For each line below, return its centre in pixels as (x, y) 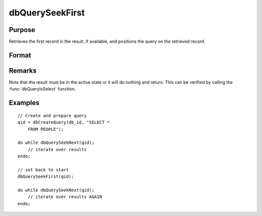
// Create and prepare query (52, 116)
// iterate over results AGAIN (65, 197)
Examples (24, 103)
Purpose (22, 30)
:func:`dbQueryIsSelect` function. (42, 89)
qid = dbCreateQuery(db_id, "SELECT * (64, 123)
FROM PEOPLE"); (46, 129)
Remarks (23, 70)
